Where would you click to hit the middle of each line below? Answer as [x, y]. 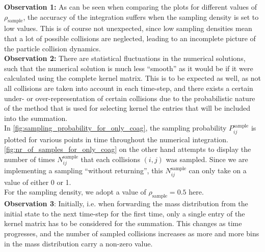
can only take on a [218, 170]
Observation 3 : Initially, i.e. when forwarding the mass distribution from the [126, 203]
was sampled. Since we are [207, 159]
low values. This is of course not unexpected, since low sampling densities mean [128, 28]
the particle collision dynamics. [52, 48]
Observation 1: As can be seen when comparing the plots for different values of [131, 7]
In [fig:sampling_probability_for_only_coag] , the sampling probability [115, 128]
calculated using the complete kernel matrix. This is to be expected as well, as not [133, 78]
